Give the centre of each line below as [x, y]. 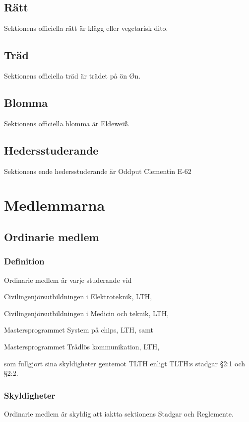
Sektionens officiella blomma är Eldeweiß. [67, 123]
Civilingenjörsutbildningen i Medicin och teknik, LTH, [87, 313]
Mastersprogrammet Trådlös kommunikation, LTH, [82, 346]
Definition [24, 261]
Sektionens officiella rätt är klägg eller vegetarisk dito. [86, 28]
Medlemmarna [55, 205]
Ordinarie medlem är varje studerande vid [68, 280]
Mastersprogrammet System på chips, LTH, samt [79, 330]
